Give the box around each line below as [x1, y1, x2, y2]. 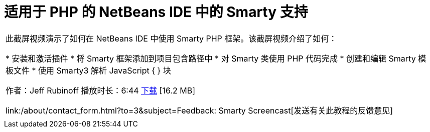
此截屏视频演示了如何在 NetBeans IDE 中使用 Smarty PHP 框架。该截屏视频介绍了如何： [6, 33, 337, 43]
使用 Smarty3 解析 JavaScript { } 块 [38, 65, 171, 75]
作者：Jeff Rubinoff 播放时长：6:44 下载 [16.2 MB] [6, 85, 195, 95]
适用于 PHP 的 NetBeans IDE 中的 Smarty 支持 [4, 3, 308, 20]
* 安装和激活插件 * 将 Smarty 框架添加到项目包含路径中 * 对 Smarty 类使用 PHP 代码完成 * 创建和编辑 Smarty [6, 53, 416, 63]
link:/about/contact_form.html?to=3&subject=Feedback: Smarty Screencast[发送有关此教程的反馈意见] [6, 105, 393, 115]
